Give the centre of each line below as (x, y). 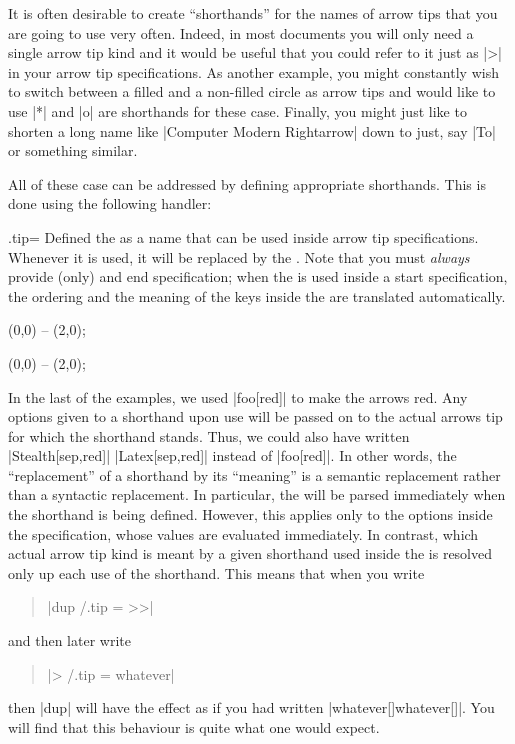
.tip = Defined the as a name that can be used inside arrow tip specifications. (243, 236)
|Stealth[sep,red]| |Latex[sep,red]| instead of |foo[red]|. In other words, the (232, 455)
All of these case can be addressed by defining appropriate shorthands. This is (247, 183)
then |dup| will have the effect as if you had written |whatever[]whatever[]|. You (251, 707)
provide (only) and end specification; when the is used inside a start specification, (258, 276)
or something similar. (73, 150)
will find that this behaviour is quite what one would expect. (194, 726)
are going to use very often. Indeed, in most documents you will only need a (241, 32)
